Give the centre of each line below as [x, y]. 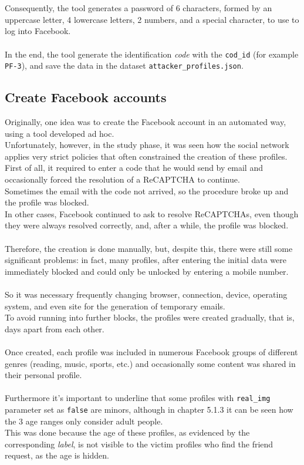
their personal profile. [43, 375]
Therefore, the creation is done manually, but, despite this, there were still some [149, 248]
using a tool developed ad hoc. [60, 133]
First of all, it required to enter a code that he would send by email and [134, 168]
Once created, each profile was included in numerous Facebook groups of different [151, 351]
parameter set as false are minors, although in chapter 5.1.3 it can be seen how [149, 409]
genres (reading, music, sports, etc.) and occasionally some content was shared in [150, 363]
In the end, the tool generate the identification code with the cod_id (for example [152, 54]
